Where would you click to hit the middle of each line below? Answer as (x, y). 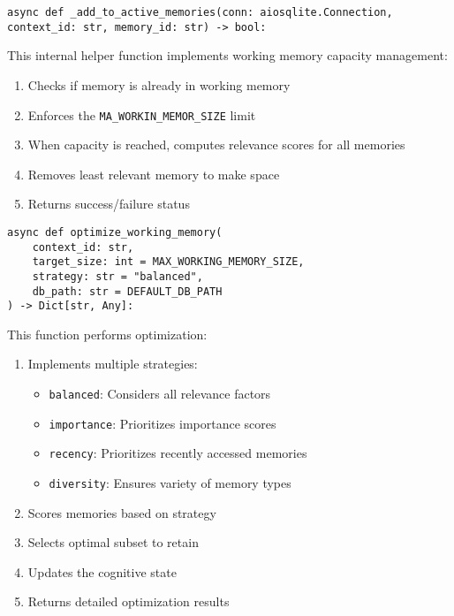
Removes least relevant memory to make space (154, 174)
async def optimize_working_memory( (115, 232)
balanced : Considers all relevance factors (160, 394)
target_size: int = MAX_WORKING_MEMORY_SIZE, (168, 262)
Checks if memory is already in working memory (159, 84)
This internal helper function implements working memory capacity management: (227, 55)
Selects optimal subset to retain (113, 542)
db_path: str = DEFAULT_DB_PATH (127, 291)
